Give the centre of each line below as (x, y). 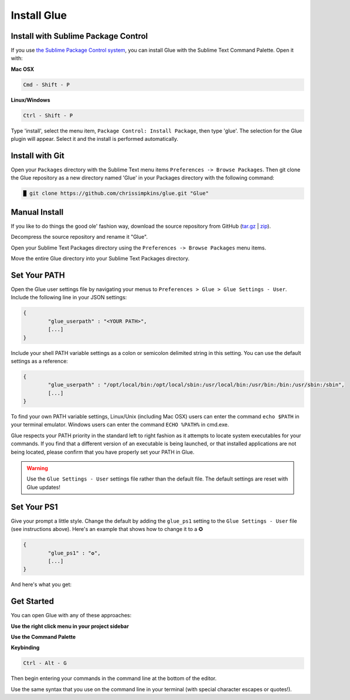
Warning (37, 468)
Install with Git (38, 155)
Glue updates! (44, 487)
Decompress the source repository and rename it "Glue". (79, 237)
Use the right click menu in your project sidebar (70, 626)
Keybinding (25, 648)
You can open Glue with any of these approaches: (71, 616)
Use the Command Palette (43, 637)
